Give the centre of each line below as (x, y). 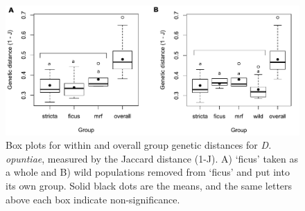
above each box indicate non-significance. (93, 199)
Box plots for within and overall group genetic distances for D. (139, 145)
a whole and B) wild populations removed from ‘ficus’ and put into (148, 172)
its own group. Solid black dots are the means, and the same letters (149, 185)
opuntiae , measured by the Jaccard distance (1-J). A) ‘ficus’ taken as (152, 158)
